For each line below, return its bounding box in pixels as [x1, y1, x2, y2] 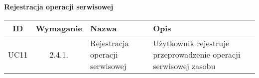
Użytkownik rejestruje [153, 37, 230, 49]
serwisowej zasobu [153, 60, 216, 72]
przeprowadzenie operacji [153, 48, 241, 60]
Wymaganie [35, 22, 82, 34]
